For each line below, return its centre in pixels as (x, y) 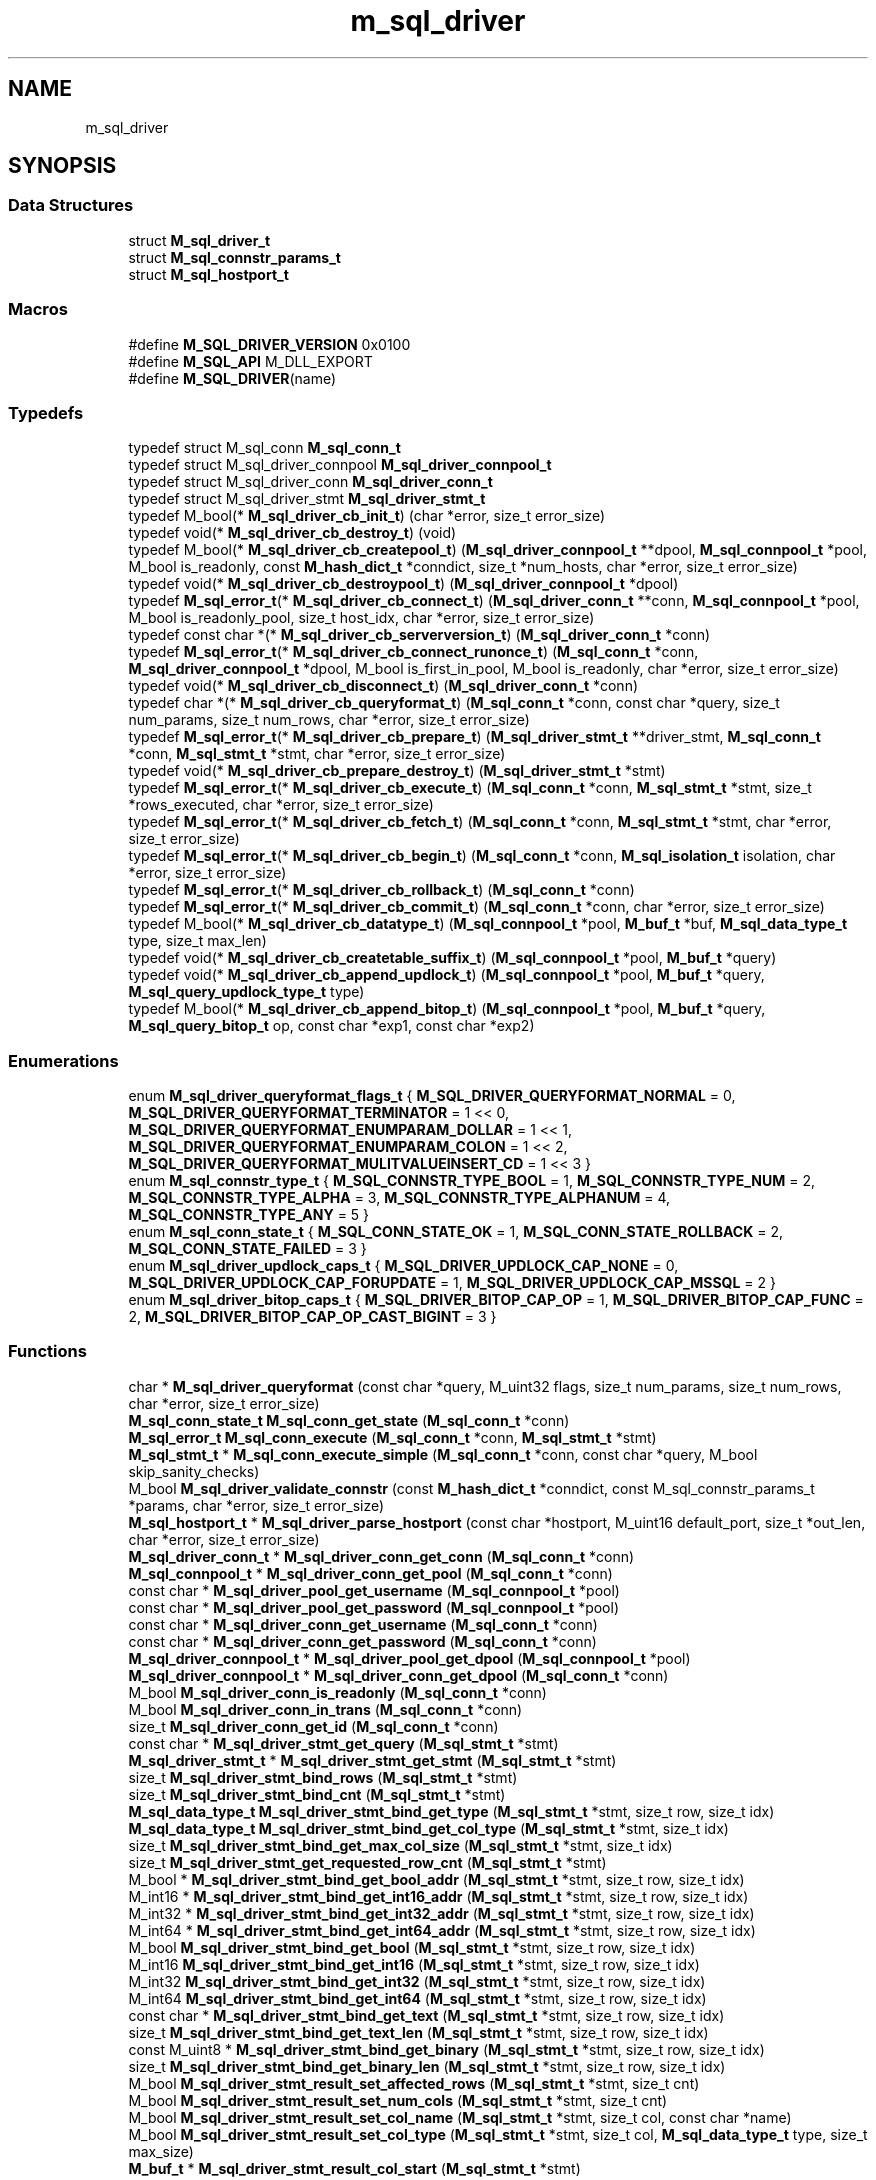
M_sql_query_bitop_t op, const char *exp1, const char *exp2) (331, 1026)
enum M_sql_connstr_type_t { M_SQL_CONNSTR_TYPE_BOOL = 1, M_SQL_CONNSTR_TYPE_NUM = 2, (471, 1181)
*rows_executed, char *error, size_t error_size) (281, 805)
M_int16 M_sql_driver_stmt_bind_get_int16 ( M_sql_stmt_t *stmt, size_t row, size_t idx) (414, 1964)
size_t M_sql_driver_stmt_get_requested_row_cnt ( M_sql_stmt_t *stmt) (367, 1862)
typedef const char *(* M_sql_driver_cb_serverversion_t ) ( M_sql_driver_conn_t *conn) (419, 635)
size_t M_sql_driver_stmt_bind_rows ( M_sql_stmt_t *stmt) (323, 1777)
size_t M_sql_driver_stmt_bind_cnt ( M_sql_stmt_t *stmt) (317, 1794)
